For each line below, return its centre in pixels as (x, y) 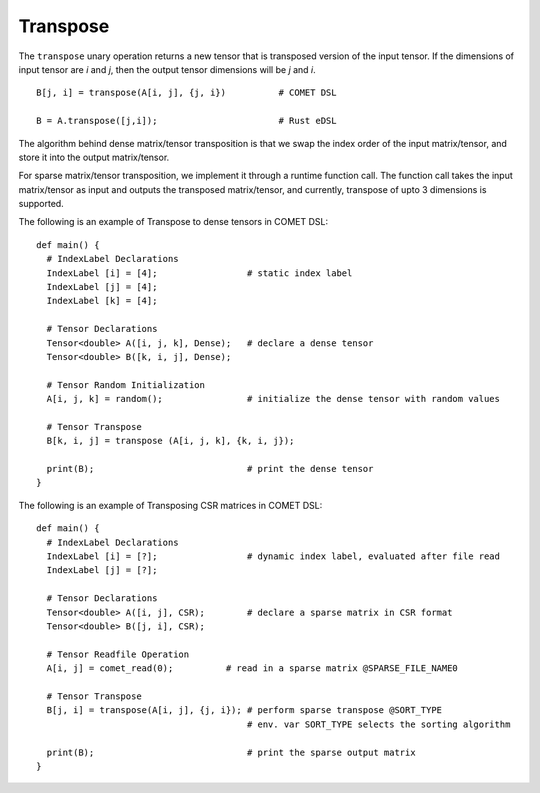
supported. (41, 204)
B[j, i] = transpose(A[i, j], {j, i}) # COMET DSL (186, 93)
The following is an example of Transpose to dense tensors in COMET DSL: (173, 222)
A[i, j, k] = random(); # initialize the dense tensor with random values (273, 399)
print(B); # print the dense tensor (210, 469)
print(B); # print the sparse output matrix (231, 752)
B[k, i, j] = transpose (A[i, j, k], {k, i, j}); (170, 441)
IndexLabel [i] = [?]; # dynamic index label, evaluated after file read (273, 556)
